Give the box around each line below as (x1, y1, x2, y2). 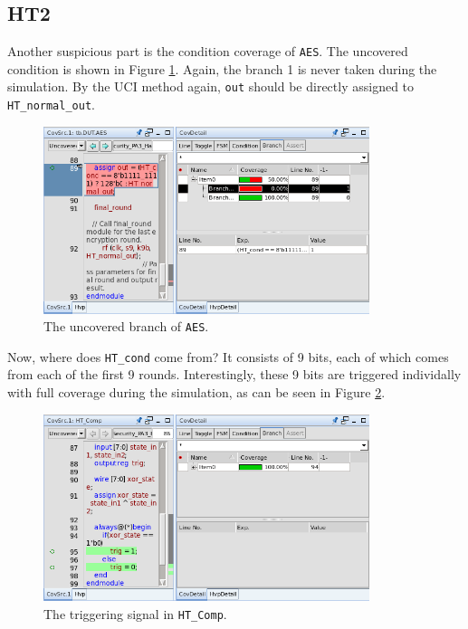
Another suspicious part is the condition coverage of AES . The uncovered (7, 42, 408, 61)
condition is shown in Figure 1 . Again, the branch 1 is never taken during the (7, 59, 437, 78)
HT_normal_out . (7, 95, 95, 114)
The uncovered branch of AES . (43, 317, 209, 336)
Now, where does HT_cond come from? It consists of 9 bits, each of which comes (7, 347, 449, 366)
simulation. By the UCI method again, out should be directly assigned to (7, 77, 415, 96)
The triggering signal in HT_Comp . (43, 605, 227, 624)
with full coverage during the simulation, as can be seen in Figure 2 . (7, 383, 386, 402)
